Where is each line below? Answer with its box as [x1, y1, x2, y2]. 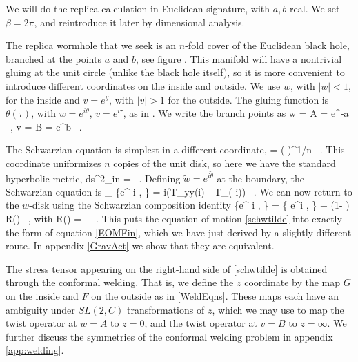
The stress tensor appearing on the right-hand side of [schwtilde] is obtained [6, 261, 328, 276]
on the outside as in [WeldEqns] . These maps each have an [91, 288, 339, 303]
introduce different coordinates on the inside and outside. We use [6, 78, 281, 93]
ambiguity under [6, 302, 75, 316]
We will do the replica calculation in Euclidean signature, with [6, 1, 270, 15]
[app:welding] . [6, 343, 64, 357]
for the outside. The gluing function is [168, 92, 329, 106]
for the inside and [6, 92, 80, 106]
